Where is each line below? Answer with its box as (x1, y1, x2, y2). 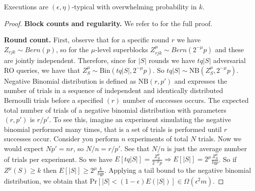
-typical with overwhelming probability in (72, 1, 197, 11)
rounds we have (148, 55, 195, 65)
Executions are (4, 1, 49, 11)
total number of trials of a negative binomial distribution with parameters (4, 104, 227, 115)
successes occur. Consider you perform (4, 133, 119, 144)
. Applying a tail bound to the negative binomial (104, 165, 251, 175)
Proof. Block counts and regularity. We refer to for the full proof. (4, 18, 213, 28)
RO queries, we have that (4, 64, 81, 75)
